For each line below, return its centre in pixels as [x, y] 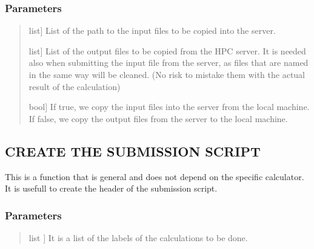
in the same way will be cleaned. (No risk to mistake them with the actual [167, 74]
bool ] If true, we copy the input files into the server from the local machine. [169, 107]
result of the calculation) [75, 86]
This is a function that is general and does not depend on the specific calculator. [155, 176]
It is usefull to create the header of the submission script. [111, 188]
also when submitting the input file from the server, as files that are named [169, 63]
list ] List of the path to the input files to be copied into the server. [152, 31]
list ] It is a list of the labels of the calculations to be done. [138, 237]
